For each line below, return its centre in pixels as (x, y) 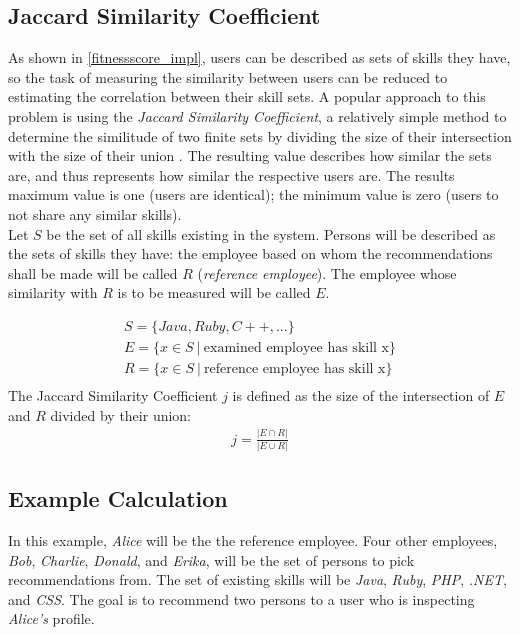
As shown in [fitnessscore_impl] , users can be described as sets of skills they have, (259, 57)
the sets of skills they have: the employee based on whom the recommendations (250, 253)
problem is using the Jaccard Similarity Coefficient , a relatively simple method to (257, 115)
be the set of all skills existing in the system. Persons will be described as (271, 233)
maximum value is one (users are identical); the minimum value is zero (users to (253, 194)
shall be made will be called (93, 272)
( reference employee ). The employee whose (327, 272)
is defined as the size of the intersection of (361, 395)
